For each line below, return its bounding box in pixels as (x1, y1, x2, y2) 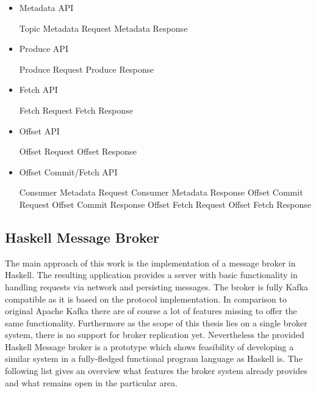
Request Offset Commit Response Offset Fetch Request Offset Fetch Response (19, 197, 311, 210)
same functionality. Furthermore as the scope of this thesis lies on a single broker (5, 316, 307, 329)
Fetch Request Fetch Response (19, 103, 133, 116)
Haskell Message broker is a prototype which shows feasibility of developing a (5, 340, 294, 353)
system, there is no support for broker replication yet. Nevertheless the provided (5, 328, 304, 341)
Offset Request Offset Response (19, 145, 137, 158)
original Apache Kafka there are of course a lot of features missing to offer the (5, 304, 297, 317)
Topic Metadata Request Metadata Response (19, 21, 188, 34)
